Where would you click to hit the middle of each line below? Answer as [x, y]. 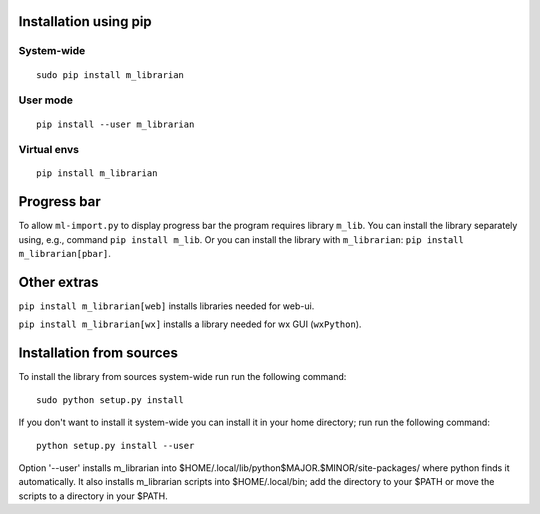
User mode [46, 100]
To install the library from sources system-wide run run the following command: [182, 377]
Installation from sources [98, 353]
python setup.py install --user [115, 445]
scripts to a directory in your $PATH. [93, 496]
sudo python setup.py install [110, 399]
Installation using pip [85, 21]
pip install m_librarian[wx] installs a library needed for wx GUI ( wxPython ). [190, 324]
